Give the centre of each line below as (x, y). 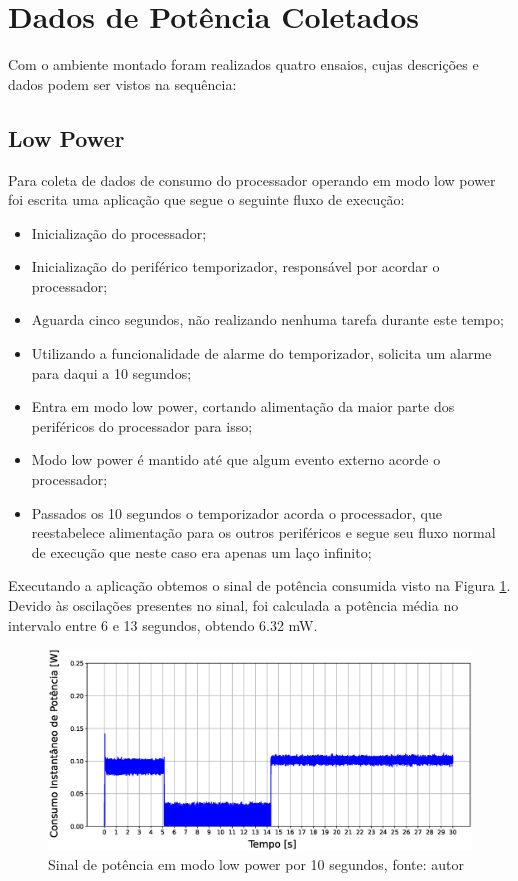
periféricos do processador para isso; (142, 425)
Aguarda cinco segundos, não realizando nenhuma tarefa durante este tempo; (267, 319)
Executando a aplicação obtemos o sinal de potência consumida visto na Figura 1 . (259, 585)
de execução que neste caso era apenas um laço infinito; (201, 551)
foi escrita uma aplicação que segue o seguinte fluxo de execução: (206, 199)
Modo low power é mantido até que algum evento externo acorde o (236, 459)
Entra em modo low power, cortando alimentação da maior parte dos (243, 406)
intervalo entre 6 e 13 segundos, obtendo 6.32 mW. (163, 624)
